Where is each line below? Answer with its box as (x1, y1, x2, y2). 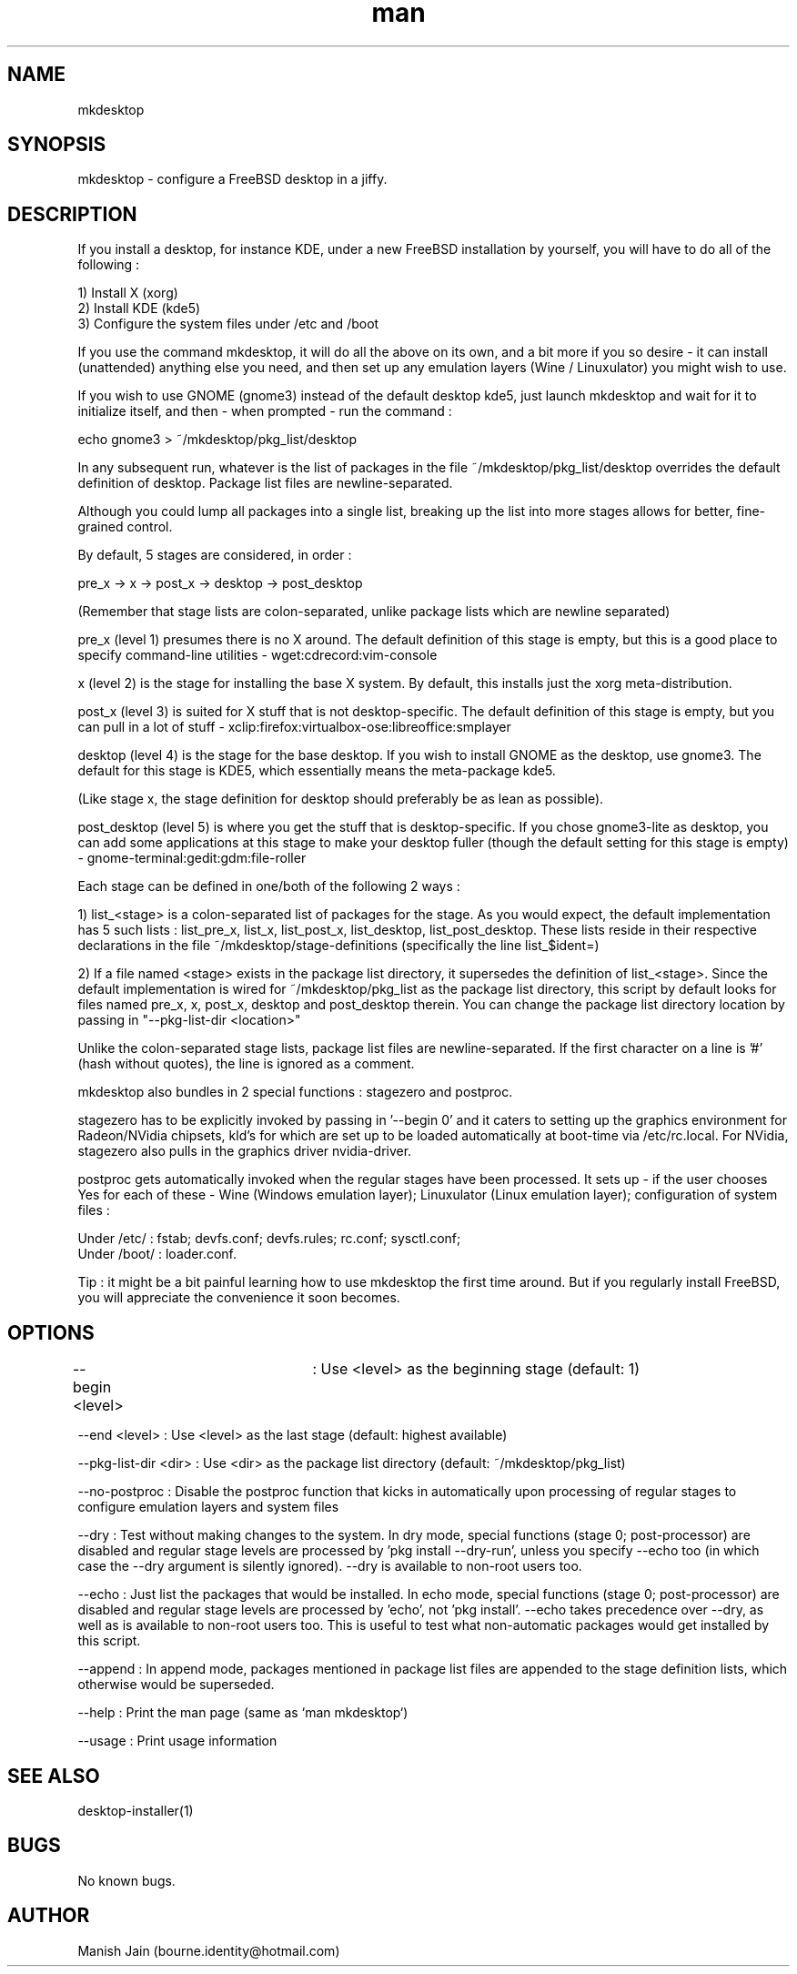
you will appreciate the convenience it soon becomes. (77, 1290, 400, 1306)
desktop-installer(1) (77, 1802, 194, 1818)
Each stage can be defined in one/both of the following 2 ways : (77, 878, 460, 895)
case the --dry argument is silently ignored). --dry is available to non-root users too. (77, 1558, 582, 1574)
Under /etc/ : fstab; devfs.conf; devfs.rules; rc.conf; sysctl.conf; (77, 1230, 461, 1247)
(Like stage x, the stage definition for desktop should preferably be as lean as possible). (77, 791, 604, 807)
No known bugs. (77, 1872, 176, 1888)
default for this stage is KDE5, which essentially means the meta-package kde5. (77, 763, 556, 779)
